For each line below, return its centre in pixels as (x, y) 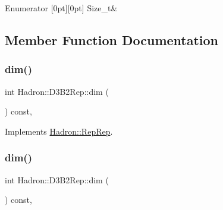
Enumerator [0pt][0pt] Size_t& (61, 8)
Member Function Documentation (112, 39)
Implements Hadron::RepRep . (59, 131)
